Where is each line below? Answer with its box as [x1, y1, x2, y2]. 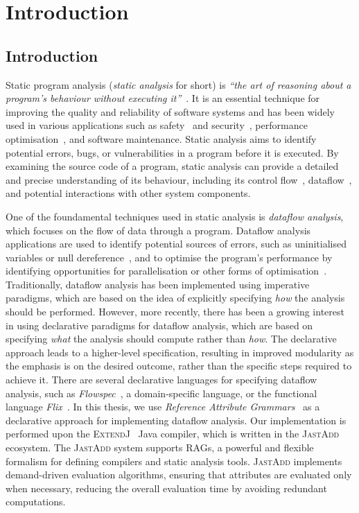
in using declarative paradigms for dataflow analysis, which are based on [6, 318, 313, 332]
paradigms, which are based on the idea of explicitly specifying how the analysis [6, 290, 345, 305]
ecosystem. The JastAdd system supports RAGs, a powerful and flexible [6, 440, 314, 455]
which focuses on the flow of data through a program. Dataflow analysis [6, 223, 311, 237]
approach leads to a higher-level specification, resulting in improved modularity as [6, 345, 354, 359]
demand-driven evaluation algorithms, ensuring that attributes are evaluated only [6, 467, 352, 482]
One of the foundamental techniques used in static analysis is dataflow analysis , [6, 209, 344, 223]
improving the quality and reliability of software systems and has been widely [6, 104, 335, 119]
